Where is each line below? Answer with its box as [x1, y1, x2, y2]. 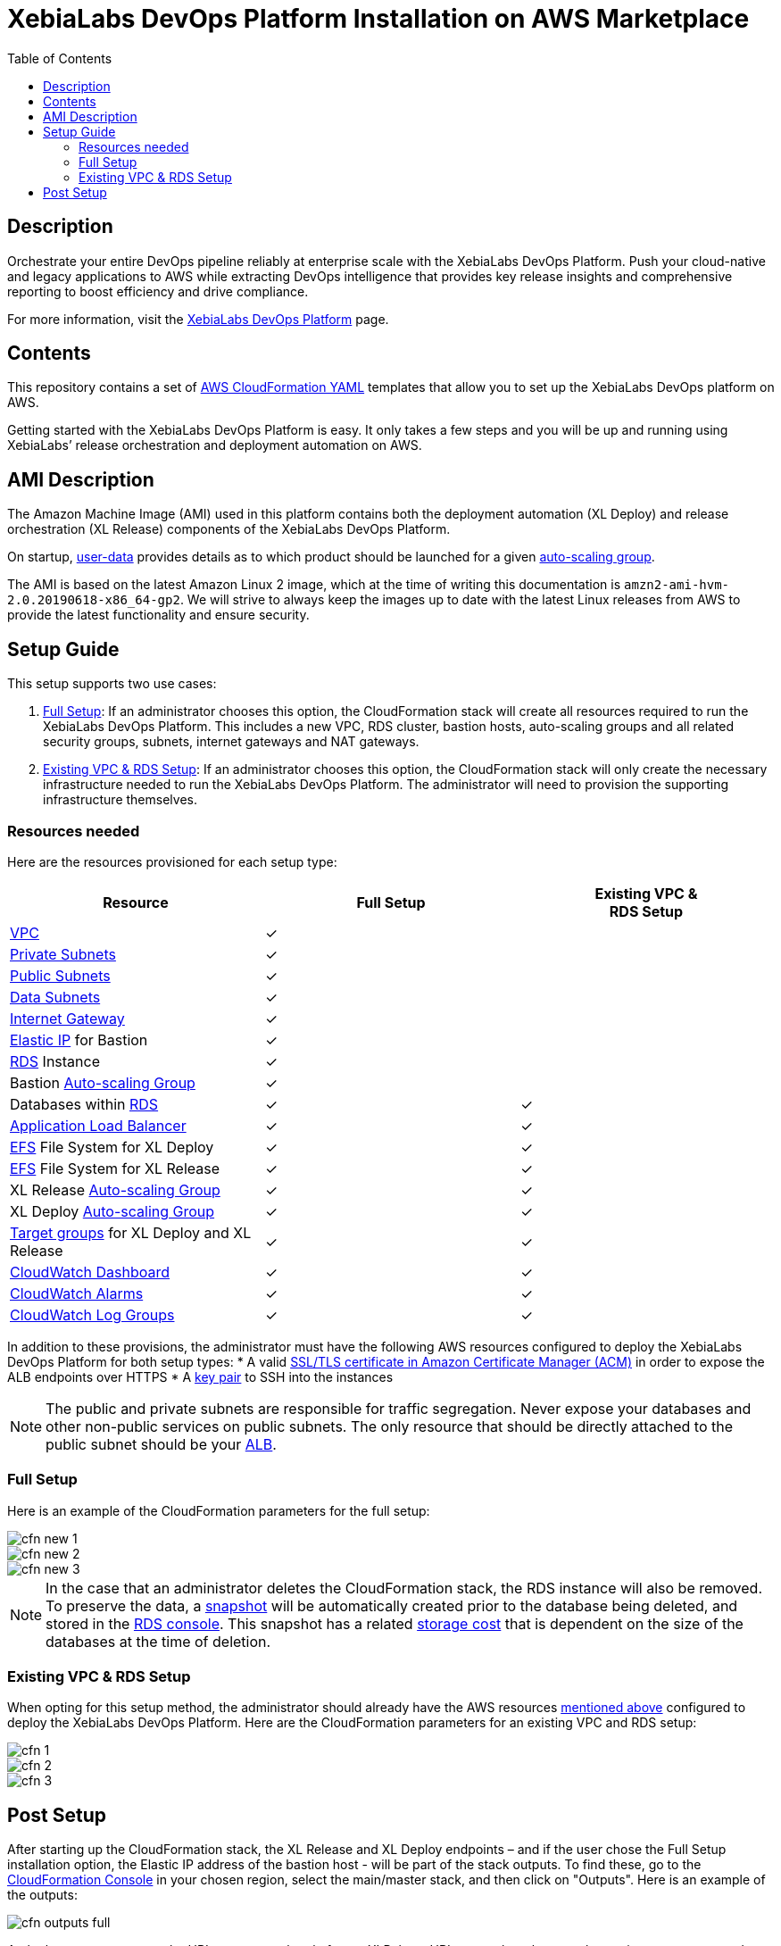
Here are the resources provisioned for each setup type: [7, 853, 337, 869]
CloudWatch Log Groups [10, 1305, 175, 1324]
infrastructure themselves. [43, 792, 197, 808]
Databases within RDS [10, 1094, 159, 1113]
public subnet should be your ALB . [46, 1435, 277, 1453]
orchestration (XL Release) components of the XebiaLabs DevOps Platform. [7, 521, 451, 537]
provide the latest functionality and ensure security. [7, 607, 310, 623]
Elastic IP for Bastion [10, 1030, 148, 1049]
